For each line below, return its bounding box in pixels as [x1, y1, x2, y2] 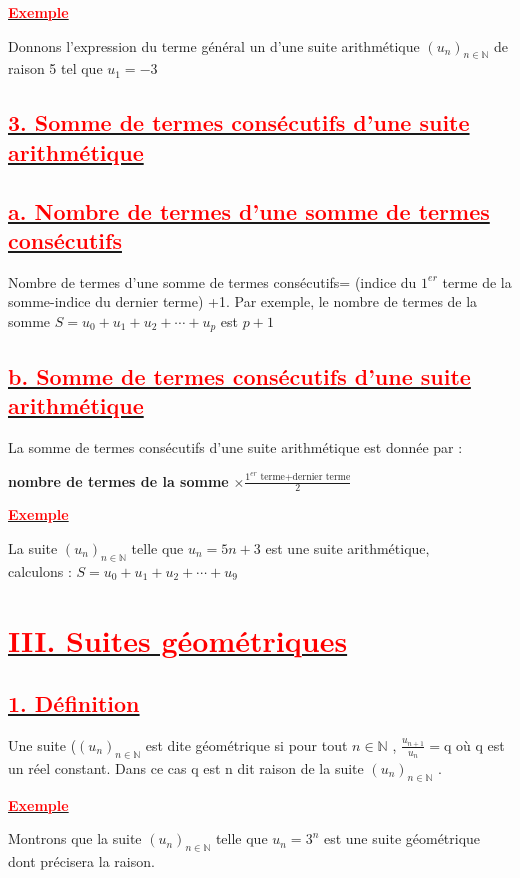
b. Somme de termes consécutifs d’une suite [8, 360, 471, 391]
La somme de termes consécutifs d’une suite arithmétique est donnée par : [8, 436, 463, 457]
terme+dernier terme [260, 472, 351, 483]
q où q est [444, 734, 505, 755]
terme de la [442, 271, 512, 292]
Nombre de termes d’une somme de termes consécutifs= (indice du [8, 271, 417, 292]
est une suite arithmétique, [265, 538, 430, 558]
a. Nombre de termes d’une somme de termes [8, 195, 490, 226]
